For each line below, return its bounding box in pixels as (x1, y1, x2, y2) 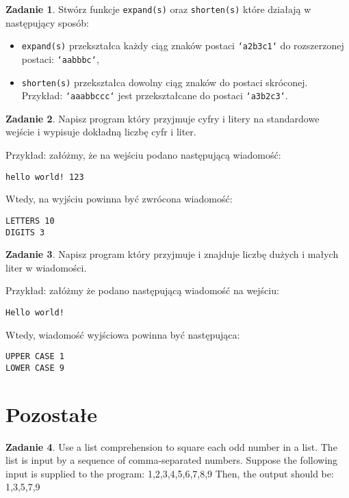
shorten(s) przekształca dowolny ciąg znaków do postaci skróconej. (21, 75, 308, 89)
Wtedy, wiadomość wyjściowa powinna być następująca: (5, 327, 240, 341)
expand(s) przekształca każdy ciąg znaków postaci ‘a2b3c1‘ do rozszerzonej (21, 38, 344, 53)
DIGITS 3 (5, 227, 45, 237)
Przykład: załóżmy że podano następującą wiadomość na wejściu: (5, 283, 279, 298)
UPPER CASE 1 (5, 352, 64, 362)
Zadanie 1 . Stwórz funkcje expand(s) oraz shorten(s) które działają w (5, 2, 311, 16)
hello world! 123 (5, 172, 84, 182)
